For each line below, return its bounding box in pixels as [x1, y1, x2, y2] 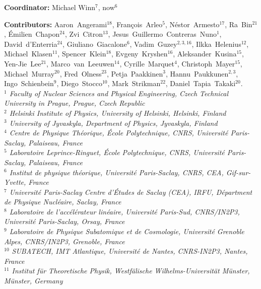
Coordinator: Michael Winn [4, 2, 96, 12]
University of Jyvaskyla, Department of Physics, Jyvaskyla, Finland [9, 117, 218, 128]
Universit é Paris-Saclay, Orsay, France [4, 216, 125, 227]
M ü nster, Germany [4, 275, 63, 286]
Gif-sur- [226, 167, 251, 177]
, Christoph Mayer [177, 58, 235, 68]
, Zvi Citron [64, 29, 103, 39]
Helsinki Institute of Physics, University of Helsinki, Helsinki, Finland [9, 107, 226, 118]
